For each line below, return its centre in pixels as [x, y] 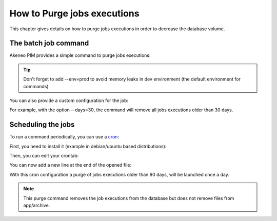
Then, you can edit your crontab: [44, 156]
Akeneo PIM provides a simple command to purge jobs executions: [80, 55]
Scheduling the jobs [42, 125]
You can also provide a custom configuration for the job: [69, 101]
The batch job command [49, 43]
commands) [36, 86]
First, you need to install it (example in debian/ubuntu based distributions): [88, 146]
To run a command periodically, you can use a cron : [64, 137]
